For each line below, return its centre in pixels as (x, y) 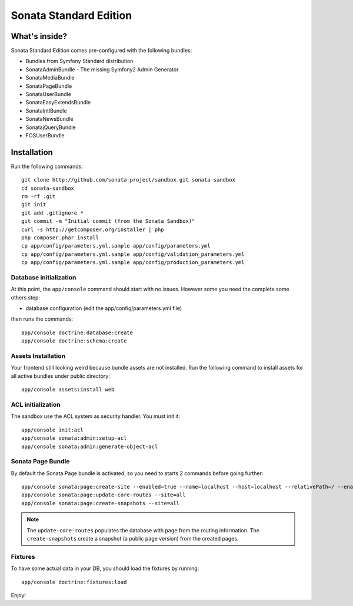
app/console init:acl (52, 430)
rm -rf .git (39, 197)
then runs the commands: (42, 319)
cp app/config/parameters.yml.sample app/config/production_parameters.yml (133, 263)
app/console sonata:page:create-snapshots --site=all (100, 503)
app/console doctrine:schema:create (74, 341)
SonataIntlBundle (46, 111)
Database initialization (44, 277)
